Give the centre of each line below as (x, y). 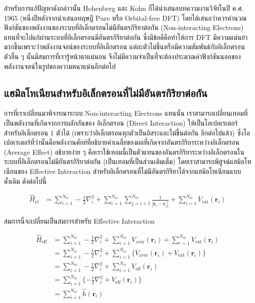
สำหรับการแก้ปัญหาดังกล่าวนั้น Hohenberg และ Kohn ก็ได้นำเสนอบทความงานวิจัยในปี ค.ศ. (124, 8)
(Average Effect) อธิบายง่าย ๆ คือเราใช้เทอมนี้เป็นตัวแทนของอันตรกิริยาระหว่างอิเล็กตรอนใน (124, 151)
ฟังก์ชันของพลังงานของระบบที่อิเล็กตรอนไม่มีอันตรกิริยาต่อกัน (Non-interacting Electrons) (124, 27)
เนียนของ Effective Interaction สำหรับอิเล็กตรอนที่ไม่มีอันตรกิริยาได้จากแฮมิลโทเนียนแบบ (123, 171)
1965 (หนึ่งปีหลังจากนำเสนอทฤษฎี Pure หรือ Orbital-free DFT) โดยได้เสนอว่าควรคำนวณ (125, 17)
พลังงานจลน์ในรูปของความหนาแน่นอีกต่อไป (60, 66)
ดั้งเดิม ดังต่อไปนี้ (25, 181)
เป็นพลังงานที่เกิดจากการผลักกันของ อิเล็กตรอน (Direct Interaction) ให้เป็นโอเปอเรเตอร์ (121, 122)
